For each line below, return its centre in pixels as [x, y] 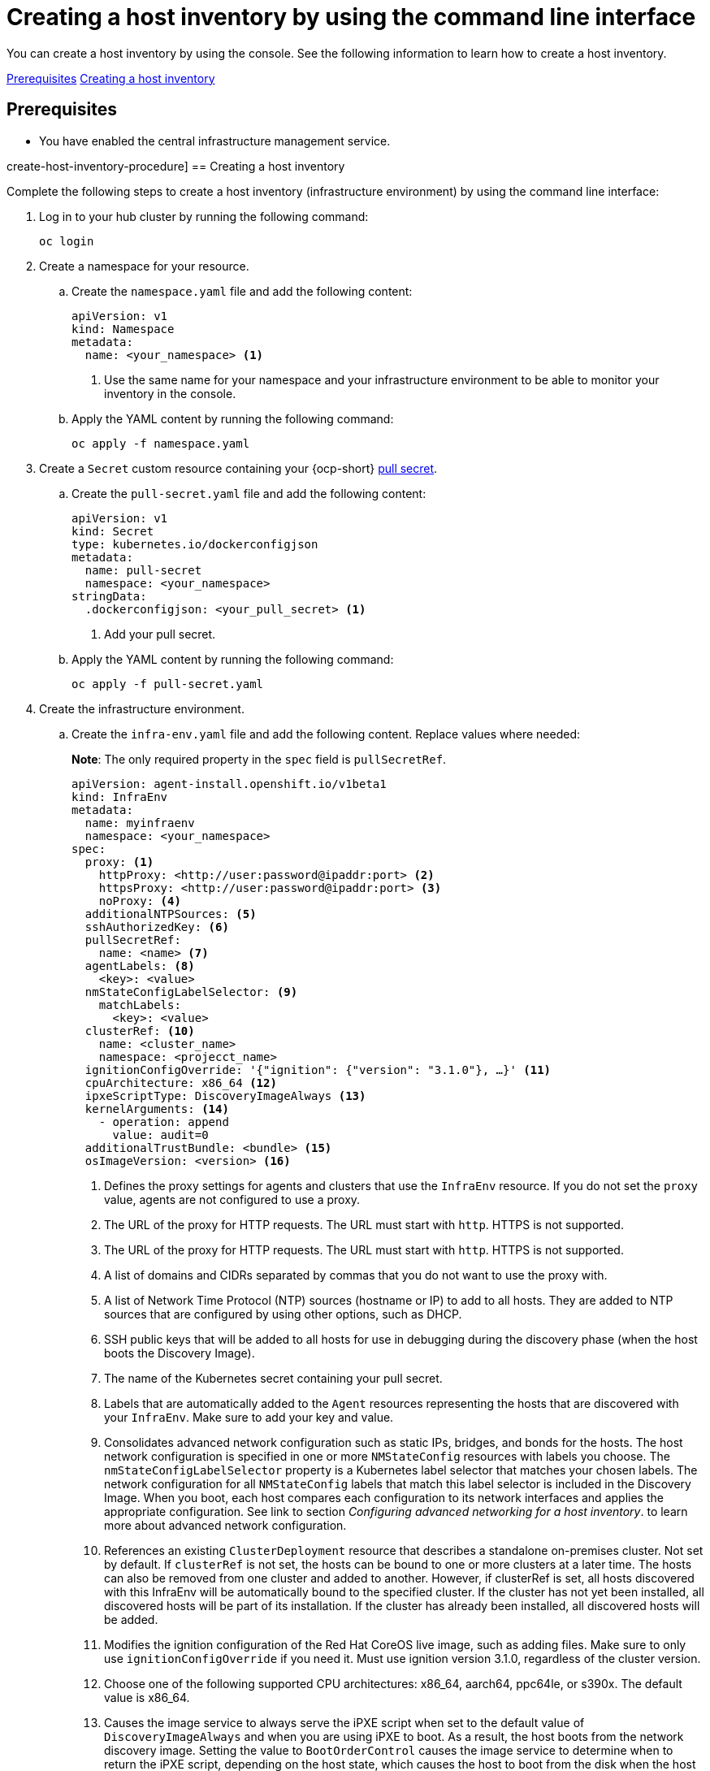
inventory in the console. [170, 393]
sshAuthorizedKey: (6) [157, 927]
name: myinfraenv [140, 823]
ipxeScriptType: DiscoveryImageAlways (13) [225, 1096]
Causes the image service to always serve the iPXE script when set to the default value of [344, 1722]
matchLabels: [140, 1005]
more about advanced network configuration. [225, 1525]
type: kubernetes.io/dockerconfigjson [195, 544]
